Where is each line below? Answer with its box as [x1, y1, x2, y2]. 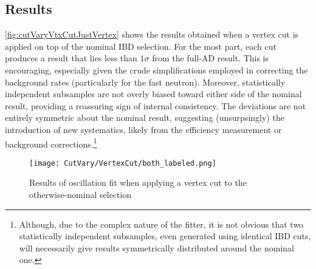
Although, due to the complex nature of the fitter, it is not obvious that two [19, 217, 304, 230]
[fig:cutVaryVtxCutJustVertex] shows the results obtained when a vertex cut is [5, 28, 299, 41]
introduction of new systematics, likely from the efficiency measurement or [5, 123, 282, 135]
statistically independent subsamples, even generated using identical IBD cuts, [19, 230, 311, 242]
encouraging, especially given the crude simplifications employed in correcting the [5, 63, 308, 76]
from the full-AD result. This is [152, 52, 269, 64]
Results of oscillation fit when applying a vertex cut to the [29, 176, 247, 189]
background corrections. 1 [5, 135, 97, 150]
